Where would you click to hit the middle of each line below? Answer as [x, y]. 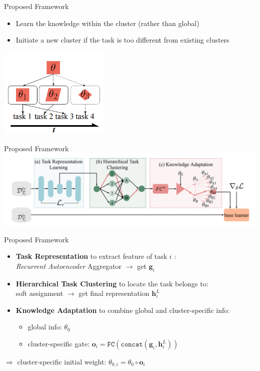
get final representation [114, 293]
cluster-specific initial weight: [62, 362]
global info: [45, 327]
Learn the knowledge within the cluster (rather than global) [107, 23]
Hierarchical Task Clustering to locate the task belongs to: [112, 283]
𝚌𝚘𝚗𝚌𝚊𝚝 [132, 345]
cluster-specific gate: [59, 344]
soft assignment [39, 293]
